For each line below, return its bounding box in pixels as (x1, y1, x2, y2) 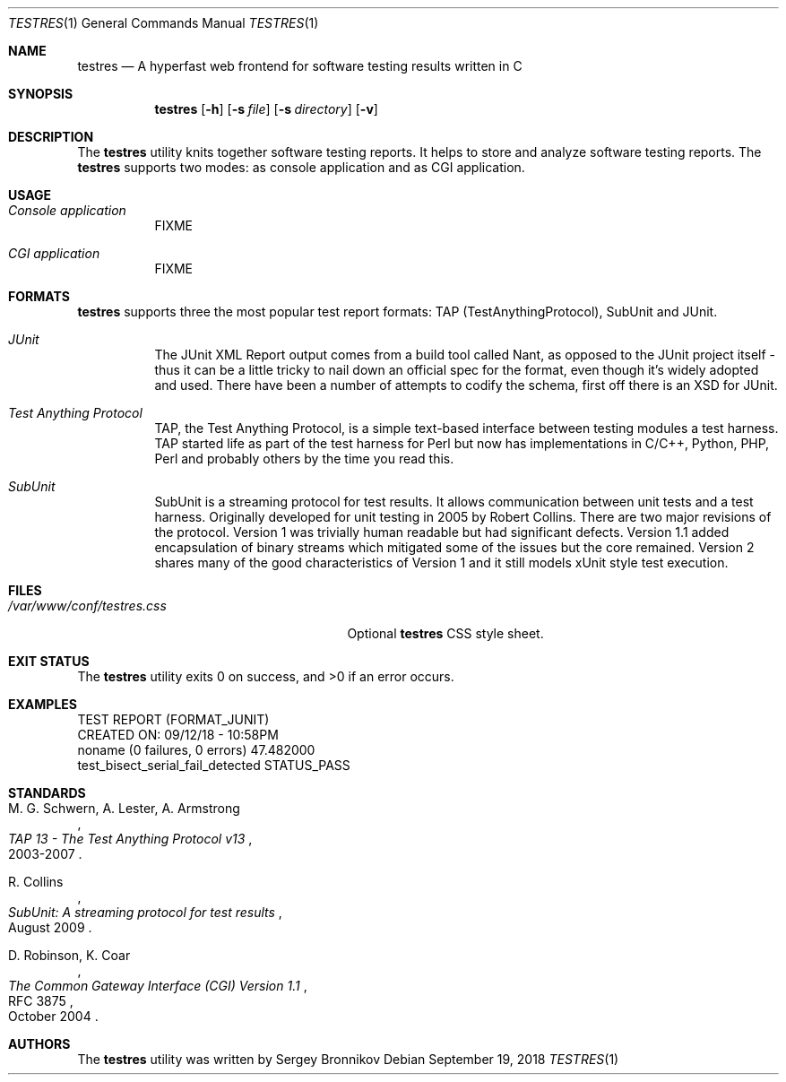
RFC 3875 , (8, 993, 73, 1008)
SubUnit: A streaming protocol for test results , (8, 905, 282, 920)
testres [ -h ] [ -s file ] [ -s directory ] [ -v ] (154, 101, 378, 117)
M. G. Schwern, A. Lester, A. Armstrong (8, 801, 240, 816)
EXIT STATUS (8, 654, 90, 669)
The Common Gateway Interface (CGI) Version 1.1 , (8, 978, 307, 993)
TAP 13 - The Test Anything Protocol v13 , (8, 831, 253, 846)
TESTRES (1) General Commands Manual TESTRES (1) (8, 15, 319, 30)
